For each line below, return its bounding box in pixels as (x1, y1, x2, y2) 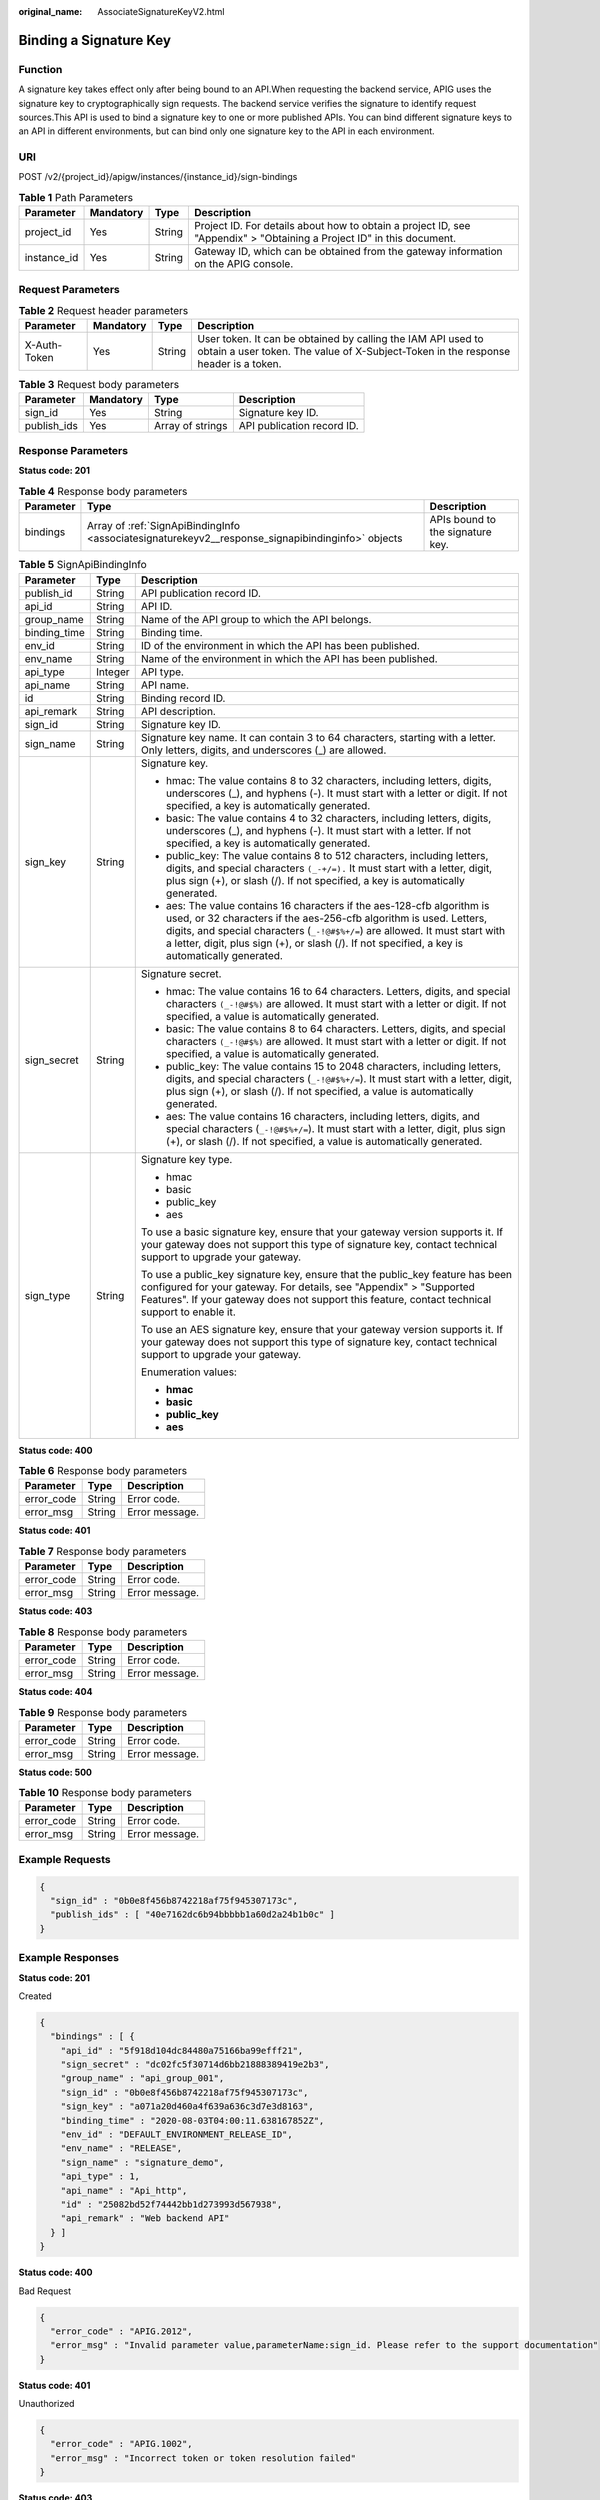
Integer (96, 665, 130, 679)
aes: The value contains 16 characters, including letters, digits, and (165, 1109, 480, 1123)
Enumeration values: (140, 1365, 237, 1379)
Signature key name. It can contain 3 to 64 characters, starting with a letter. (140, 730, 497, 744)
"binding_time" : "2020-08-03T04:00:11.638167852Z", (60, 2115, 325, 2126)
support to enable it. (140, 1305, 237, 1319)
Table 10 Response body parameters (18, 1786, 192, 1800)
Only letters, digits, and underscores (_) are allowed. (140, 743, 387, 757)
